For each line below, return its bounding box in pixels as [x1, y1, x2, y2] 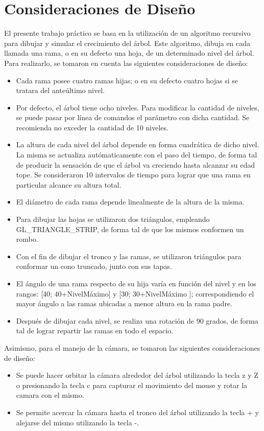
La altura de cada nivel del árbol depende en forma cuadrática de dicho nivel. [16, 139, 259, 150]
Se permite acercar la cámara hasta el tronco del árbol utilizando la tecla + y [16, 406, 259, 417]
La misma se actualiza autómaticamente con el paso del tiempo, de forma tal [16, 149, 257, 160]
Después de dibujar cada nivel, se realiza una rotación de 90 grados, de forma [16, 315, 258, 326]
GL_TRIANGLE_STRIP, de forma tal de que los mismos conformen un [16, 223, 244, 234]
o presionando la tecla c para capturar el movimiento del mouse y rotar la [16, 379, 248, 390]
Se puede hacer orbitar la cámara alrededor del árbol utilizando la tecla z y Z [16, 370, 258, 380]
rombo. [16, 234, 38, 244]
